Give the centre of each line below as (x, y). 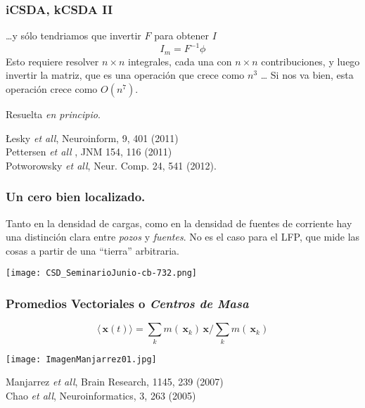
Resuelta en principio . (53, 114)
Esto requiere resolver (52, 61)
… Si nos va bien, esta (307, 75)
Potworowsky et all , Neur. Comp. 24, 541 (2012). (111, 165)
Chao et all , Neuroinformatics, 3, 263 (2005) (101, 395)
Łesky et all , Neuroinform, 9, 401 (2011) (92, 138)
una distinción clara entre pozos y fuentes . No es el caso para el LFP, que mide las (183, 237)
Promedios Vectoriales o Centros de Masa (127, 303)
